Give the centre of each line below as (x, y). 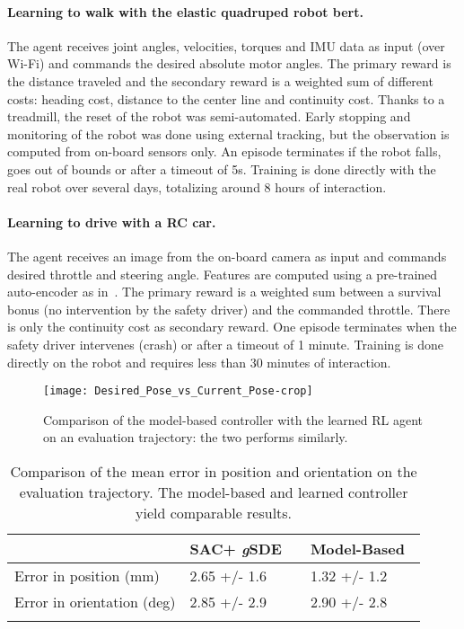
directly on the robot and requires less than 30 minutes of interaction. (199, 362)
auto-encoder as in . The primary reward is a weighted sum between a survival (224, 292)
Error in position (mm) (87, 575)
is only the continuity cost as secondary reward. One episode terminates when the (232, 327)
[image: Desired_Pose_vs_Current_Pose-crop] (178, 391)
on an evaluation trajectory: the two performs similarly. (196, 437)
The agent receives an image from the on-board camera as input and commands (227, 256)
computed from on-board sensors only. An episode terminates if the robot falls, (224, 151)
